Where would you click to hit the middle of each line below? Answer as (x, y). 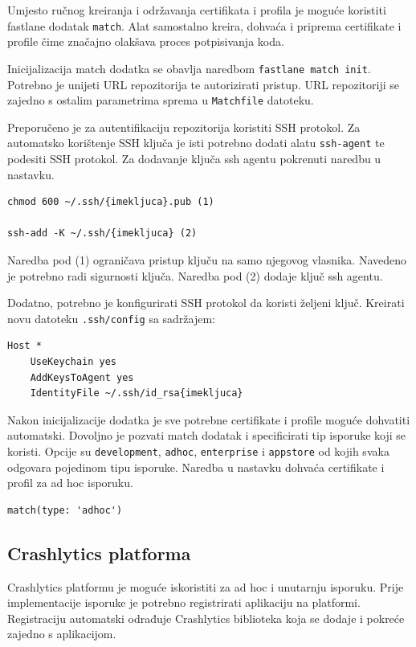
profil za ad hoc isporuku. (70, 483)
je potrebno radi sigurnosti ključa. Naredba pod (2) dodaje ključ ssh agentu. (195, 275)
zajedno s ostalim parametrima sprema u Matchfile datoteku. (161, 100)
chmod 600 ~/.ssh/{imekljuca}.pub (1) (111, 202)
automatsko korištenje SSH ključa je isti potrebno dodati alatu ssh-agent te (196, 143)
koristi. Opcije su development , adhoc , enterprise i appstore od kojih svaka (198, 450)
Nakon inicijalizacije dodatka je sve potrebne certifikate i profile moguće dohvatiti (209, 419)
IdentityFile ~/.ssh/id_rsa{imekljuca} (137, 393)
